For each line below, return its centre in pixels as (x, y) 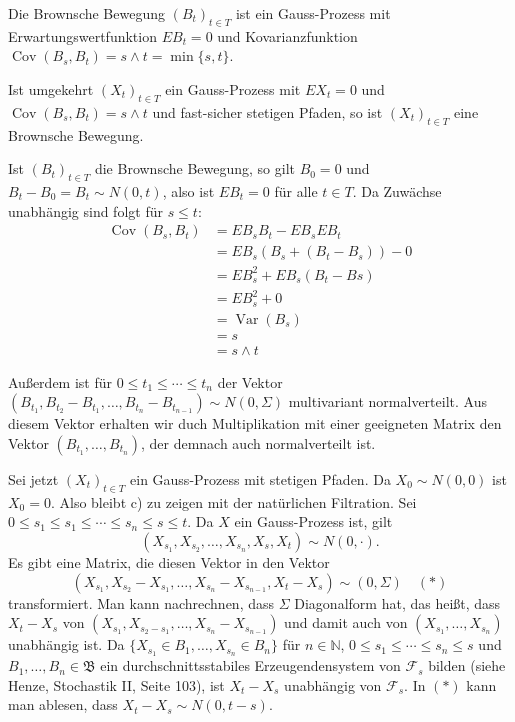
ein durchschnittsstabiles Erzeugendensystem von (250, 665)
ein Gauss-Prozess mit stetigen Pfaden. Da (260, 479)
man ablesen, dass (63, 704)
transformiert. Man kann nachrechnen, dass (141, 602)
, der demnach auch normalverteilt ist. (258, 443)
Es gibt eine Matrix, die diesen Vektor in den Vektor (169, 562)
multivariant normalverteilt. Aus (387, 401)
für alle (296, 190)
